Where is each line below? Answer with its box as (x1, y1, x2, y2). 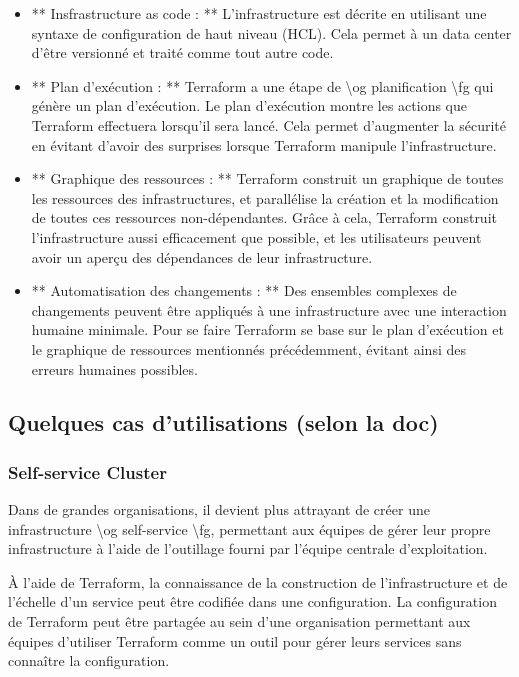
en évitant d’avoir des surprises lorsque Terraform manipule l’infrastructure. (31, 134, 497, 155)
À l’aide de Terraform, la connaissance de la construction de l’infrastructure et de (8, 571, 508, 592)
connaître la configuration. (8, 650, 170, 671)
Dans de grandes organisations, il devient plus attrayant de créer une (8, 499, 430, 520)
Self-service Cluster (8, 459, 167, 484)
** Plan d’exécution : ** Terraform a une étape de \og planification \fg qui (31, 75, 494, 96)
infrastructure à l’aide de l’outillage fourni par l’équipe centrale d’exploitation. (8, 538, 488, 559)
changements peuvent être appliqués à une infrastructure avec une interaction (31, 299, 507, 320)
